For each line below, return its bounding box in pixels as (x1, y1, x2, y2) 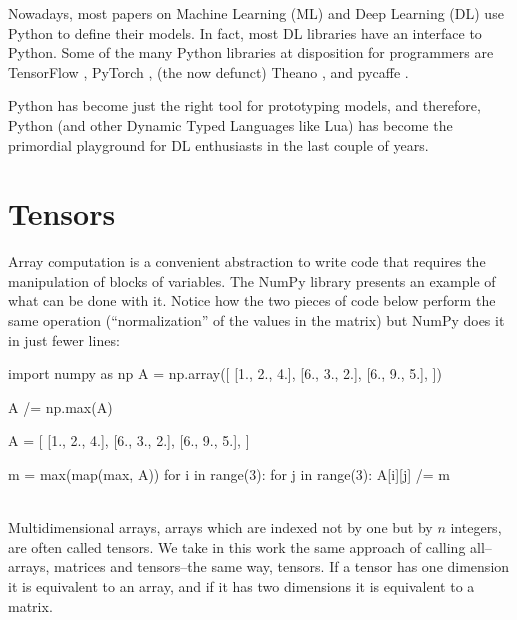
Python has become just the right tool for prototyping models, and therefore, (8, 95, 481, 116)
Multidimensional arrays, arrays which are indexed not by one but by (8, 517, 433, 538)
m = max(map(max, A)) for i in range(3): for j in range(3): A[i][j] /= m (8, 464, 450, 485)
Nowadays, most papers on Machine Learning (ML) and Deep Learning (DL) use (8, 3, 504, 23)
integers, (450, 517, 502, 538)
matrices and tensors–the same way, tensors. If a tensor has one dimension (54, 556, 510, 577)
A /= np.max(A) (8, 396, 113, 417)
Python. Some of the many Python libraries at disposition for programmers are (8, 42, 494, 63)
